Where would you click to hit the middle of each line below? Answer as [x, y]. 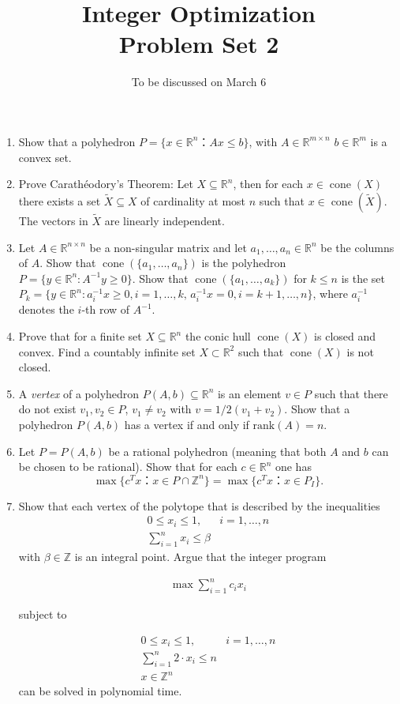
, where [330, 294]
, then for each [268, 184]
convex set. [45, 157]
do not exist [47, 409]
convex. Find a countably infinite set [107, 351]
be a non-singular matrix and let [168, 247]
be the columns [357, 247]
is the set [363, 278]
